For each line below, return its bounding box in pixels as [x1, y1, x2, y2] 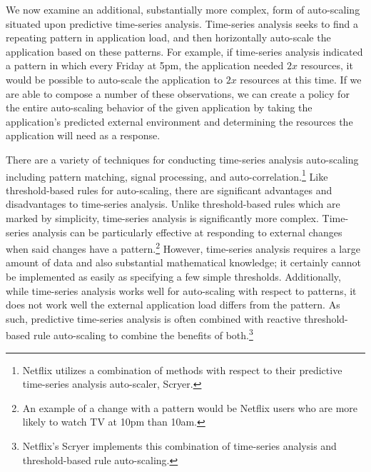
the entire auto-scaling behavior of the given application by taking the [6, 100, 312, 115]
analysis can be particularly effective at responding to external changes [32, 224, 342, 239]
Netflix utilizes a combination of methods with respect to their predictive [22, 362, 342, 377]
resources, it [300, 58, 353, 73]
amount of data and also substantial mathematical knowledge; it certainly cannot [6, 255, 362, 270]
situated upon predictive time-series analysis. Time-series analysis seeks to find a [6, 16, 359, 31]
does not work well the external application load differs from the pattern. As [6, 297, 340, 312]
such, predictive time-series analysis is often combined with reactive [6, 311, 301, 326]
